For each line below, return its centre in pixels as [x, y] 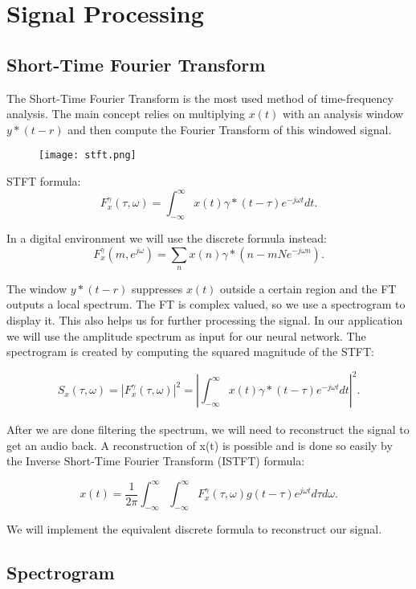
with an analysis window [343, 114]
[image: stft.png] [88, 155]
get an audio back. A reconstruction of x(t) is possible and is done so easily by [200, 445]
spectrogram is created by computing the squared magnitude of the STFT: [190, 352]
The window [37, 288]
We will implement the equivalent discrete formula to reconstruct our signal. [194, 529]
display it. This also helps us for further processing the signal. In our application [205, 320]
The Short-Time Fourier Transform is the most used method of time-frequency [200, 98]
